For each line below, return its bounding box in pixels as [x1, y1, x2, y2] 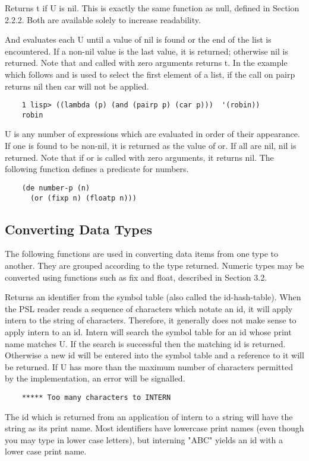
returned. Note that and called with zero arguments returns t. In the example [5, 56, 288, 69]
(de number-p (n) [21, 183, 90, 192]
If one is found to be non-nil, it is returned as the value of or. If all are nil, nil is [5, 139, 297, 152]
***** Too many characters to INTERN [21, 393, 171, 402]
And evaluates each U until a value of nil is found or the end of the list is [5, 33, 272, 46]
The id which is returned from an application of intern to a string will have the [5, 410, 293, 422]
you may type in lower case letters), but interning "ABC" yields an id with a [5, 433, 283, 446]
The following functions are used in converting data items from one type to [5, 247, 279, 260]
